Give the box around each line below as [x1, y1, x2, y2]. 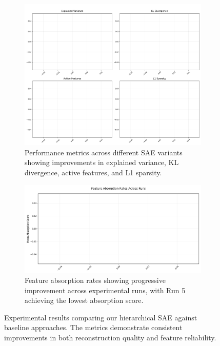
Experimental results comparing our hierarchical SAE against [4, 312, 197, 322]
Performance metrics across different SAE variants [25, 147, 183, 157]
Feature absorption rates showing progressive [25, 275, 166, 286]
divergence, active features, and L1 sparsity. [25, 167, 162, 177]
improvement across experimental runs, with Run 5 [25, 284, 186, 295]
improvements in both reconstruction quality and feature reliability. [4, 332, 216, 343]
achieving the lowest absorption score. [25, 295, 144, 306]
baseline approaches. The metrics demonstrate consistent [4, 322, 183, 333]
